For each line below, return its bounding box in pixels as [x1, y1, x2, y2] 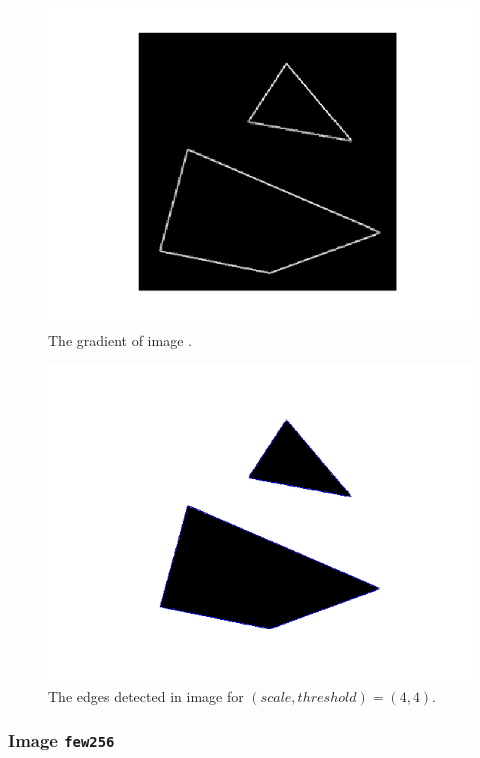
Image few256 [8, 728, 115, 753]
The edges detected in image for [48, 685, 244, 706]
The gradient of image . [48, 329, 192, 350]
